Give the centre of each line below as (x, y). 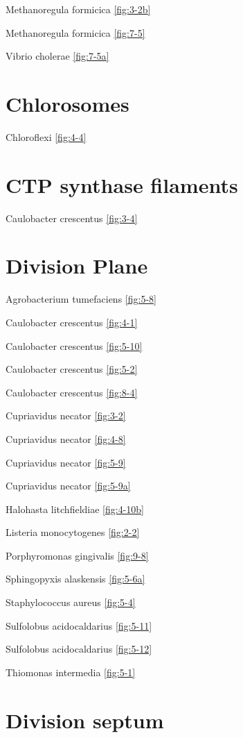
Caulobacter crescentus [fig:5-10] (74, 345)
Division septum (85, 720)
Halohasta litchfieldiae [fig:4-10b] (75, 509)
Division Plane (77, 266)
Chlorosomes (67, 103)
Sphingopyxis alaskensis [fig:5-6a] (75, 579)
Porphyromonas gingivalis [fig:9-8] (77, 555)
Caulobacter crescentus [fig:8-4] (72, 392)
